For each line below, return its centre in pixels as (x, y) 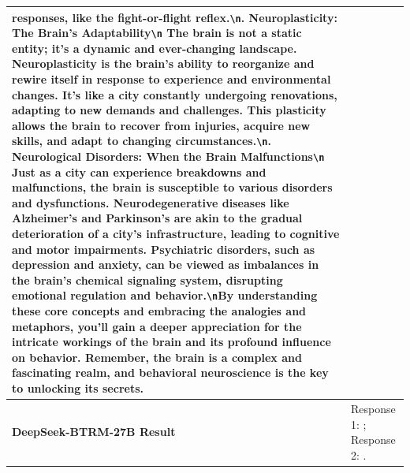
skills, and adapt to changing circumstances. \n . (142, 141)
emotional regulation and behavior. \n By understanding (165, 295)
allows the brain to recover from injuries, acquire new (161, 125)
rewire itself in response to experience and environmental (171, 79)
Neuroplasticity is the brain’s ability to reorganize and (163, 63)
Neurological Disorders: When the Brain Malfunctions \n (168, 156)
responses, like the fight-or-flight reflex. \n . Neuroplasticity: (175, 17)
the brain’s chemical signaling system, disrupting (147, 279)
